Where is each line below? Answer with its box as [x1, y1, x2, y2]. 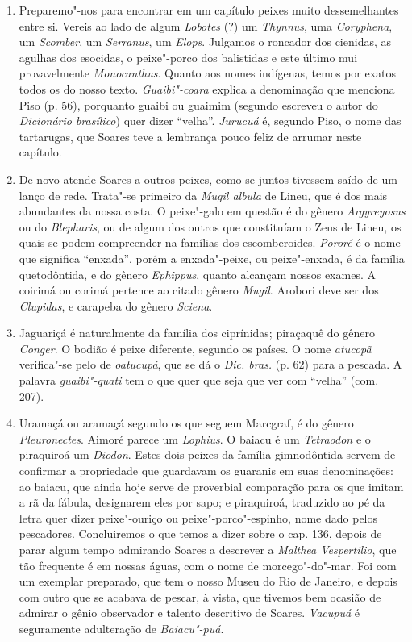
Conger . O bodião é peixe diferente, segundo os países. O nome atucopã [19, 340, 372, 356]
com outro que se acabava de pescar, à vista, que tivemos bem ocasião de [19, 588, 381, 605]
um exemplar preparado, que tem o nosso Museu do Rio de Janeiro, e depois [19, 573, 397, 590]
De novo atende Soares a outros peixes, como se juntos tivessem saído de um [19, 170, 397, 187]
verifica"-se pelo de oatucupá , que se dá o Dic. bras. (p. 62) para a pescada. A [19, 356, 402, 373]
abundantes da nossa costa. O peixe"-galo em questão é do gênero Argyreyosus [19, 202, 406, 219]
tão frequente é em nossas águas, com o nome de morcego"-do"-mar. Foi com [19, 557, 397, 573]
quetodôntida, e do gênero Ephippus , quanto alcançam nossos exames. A [19, 265, 376, 282]
